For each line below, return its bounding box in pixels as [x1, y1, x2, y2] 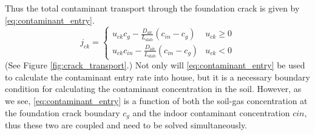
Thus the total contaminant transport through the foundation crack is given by [5, 2, 300, 14]
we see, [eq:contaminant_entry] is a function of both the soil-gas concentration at [5, 94, 308, 107]
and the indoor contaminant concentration [132, 106, 290, 119]
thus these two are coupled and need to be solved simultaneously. [5, 119, 248, 131]
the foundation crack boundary [5, 106, 120, 119]
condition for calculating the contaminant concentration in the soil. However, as [5, 82, 302, 95]
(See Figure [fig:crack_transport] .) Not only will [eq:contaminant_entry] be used [5, 59, 305, 71]
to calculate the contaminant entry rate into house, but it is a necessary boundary [5, 70, 310, 83]
